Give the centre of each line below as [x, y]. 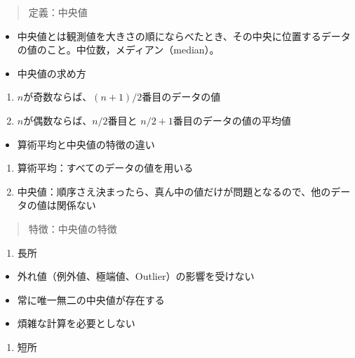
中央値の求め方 [52, 73]
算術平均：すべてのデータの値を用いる [105, 168]
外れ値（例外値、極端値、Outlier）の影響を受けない [136, 276]
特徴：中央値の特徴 [73, 228]
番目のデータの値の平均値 [232, 120]
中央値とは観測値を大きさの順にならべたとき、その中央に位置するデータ [184, 36]
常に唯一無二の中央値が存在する [91, 299]
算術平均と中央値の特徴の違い [86, 144]
